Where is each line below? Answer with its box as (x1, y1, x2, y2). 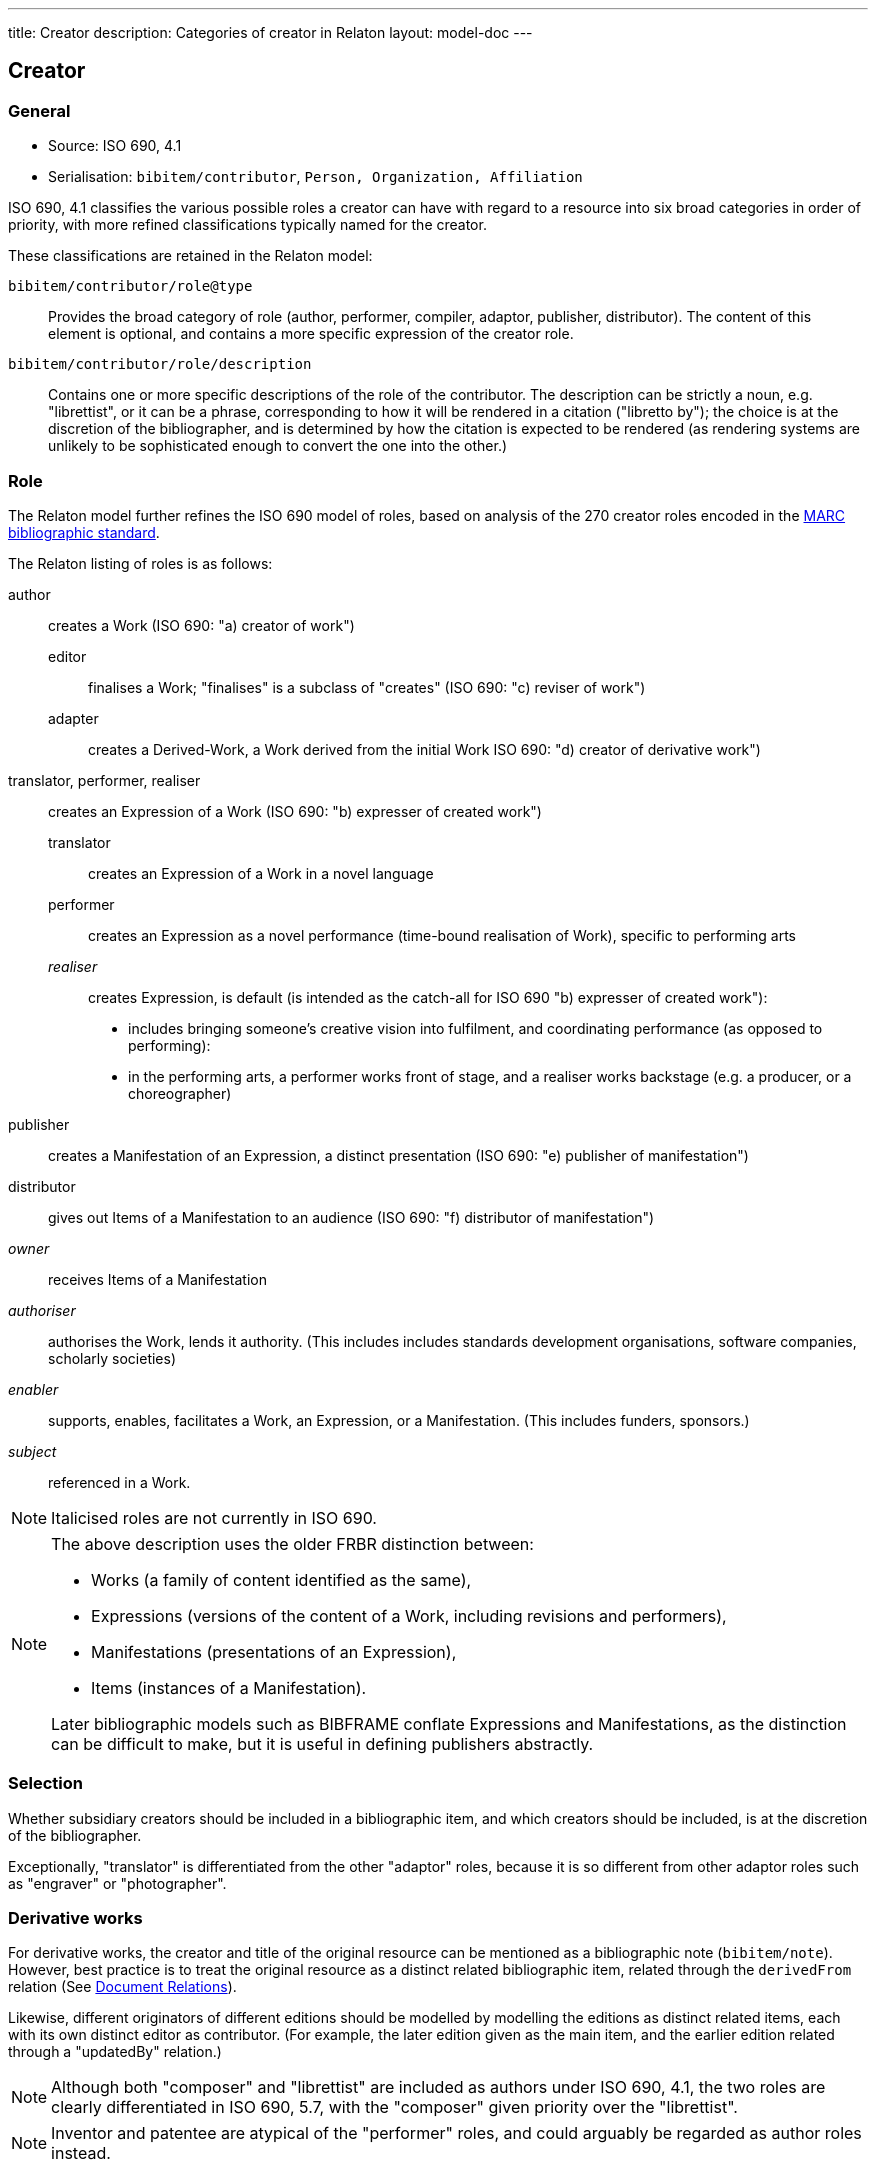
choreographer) (128, 1084, 232, 1102)
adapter (48, 709, 99, 727)
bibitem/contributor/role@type (8, 278, 253, 295)
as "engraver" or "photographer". (8, 1874, 227, 1892)
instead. (51, 2143, 111, 2164)
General (8, 100, 71, 121)
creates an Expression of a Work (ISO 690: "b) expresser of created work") (48, 802, 542, 820)
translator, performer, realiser (8, 771, 201, 789)
